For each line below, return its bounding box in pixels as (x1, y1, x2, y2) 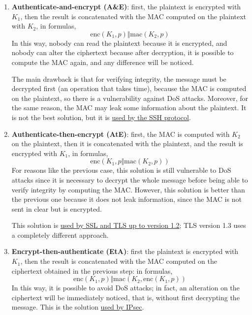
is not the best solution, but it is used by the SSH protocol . (11, 112, 191, 122)
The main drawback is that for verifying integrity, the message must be (11, 73, 226, 84)
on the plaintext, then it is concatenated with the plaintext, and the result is (11, 138, 243, 149)
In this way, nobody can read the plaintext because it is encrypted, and (11, 37, 227, 48)
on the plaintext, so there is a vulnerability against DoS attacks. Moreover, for (11, 93, 249, 103)
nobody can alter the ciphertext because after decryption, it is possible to (11, 47, 234, 58)
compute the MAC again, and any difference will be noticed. (11, 57, 194, 67)
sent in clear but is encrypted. (11, 203, 102, 214)
